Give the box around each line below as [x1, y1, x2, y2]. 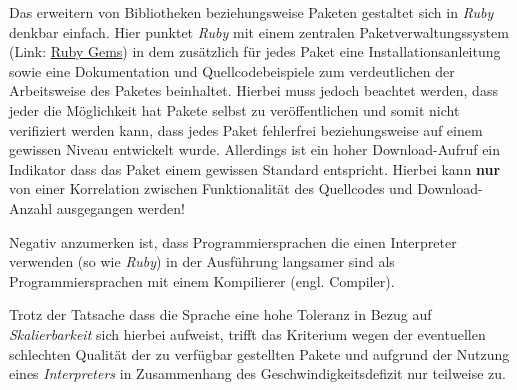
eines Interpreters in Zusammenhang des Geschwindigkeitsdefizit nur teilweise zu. [9, 363, 507, 384]
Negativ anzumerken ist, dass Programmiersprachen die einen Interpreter [9, 231, 457, 252]
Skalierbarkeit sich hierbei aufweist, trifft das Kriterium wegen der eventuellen [9, 323, 486, 344]
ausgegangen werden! [56, 197, 185, 218]
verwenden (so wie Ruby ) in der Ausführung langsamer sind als [9, 251, 395, 272]
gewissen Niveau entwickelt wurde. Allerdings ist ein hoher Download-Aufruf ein [9, 139, 501, 160]
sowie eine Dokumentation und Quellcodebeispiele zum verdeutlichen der [9, 60, 455, 81]
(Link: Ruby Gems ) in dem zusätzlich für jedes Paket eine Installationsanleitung [9, 41, 501, 62]
